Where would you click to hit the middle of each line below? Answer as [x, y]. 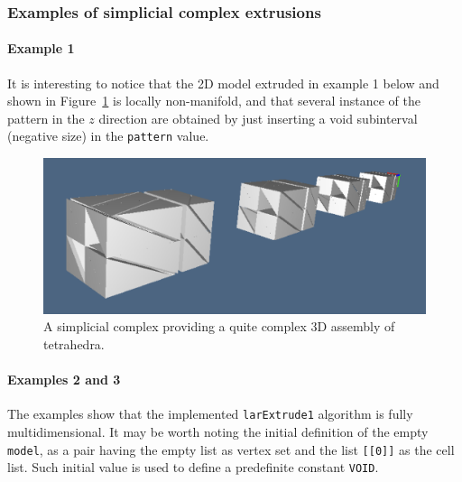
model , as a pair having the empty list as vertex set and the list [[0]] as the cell [231, 449]
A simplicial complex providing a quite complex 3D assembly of [219, 326]
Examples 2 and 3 [64, 380]
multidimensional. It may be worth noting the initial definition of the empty [218, 431]
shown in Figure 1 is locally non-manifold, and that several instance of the [214, 101]
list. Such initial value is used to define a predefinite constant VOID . [193, 467]
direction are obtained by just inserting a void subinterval [258, 118]
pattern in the [46, 118]
